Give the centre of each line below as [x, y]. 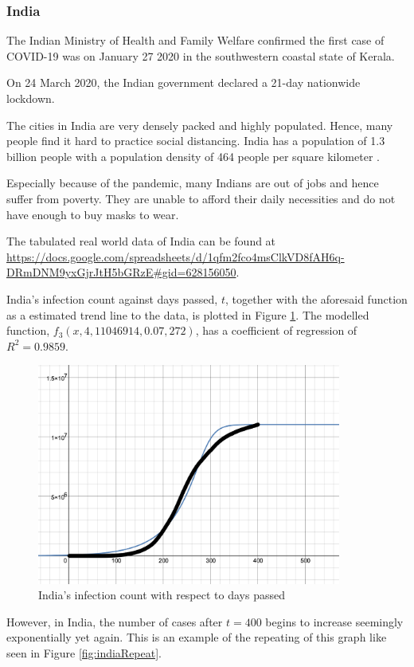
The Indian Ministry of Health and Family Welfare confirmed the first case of [195, 40]
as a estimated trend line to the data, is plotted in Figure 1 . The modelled [188, 314]
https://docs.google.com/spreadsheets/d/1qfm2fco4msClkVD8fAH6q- [176, 256]
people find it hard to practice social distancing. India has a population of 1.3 [196, 141]
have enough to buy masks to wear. [93, 214]
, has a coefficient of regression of [276, 330]
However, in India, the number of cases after [115, 621]
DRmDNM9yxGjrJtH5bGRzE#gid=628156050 [121, 272]
